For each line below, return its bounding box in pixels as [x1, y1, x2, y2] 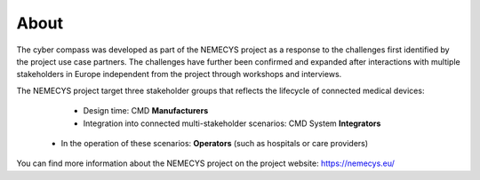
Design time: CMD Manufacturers [83, 106, 209, 116]
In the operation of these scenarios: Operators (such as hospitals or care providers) [60, 137, 369, 148]
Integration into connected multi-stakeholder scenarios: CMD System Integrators [83, 118, 381, 129]
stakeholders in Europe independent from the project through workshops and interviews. [16, 69, 342, 80]
